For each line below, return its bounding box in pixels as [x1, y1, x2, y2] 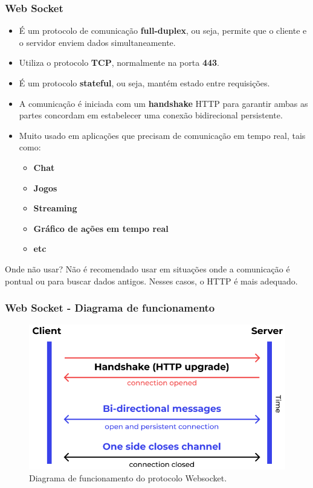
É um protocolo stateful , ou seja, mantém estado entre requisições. [19, 77, 270, 89]
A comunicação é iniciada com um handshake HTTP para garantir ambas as [19, 97, 308, 109]
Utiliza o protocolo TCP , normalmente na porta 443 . [19, 56, 219, 69]
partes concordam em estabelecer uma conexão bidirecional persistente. [19, 109, 283, 121]
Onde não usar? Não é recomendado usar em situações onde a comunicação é [5, 262, 290, 275]
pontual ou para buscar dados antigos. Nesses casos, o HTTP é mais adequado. [5, 274, 298, 287]
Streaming [33, 202, 77, 214]
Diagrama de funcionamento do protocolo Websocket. [29, 471, 227, 484]
